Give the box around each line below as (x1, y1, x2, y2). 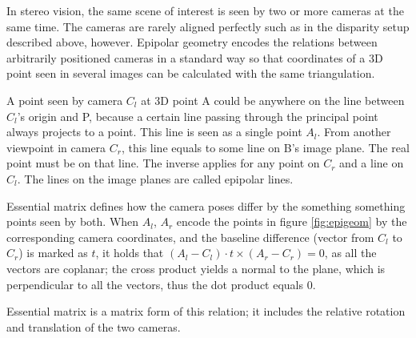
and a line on (339, 155, 404, 171)
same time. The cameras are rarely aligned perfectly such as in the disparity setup (6, 18, 410, 34)
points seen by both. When (6, 213, 139, 230)
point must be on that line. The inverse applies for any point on (6, 155, 320, 171)
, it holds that (95, 244, 164, 261)
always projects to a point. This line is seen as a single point (6, 123, 302, 140)
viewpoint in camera (6, 139, 106, 155)
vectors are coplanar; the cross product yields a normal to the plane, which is (6, 260, 386, 276)
